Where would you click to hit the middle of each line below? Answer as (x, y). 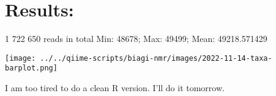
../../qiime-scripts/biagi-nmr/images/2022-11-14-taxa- (156, 58)
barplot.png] (31, 68)
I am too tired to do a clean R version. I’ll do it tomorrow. (115, 88)
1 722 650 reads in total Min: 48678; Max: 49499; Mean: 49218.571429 (136, 39)
